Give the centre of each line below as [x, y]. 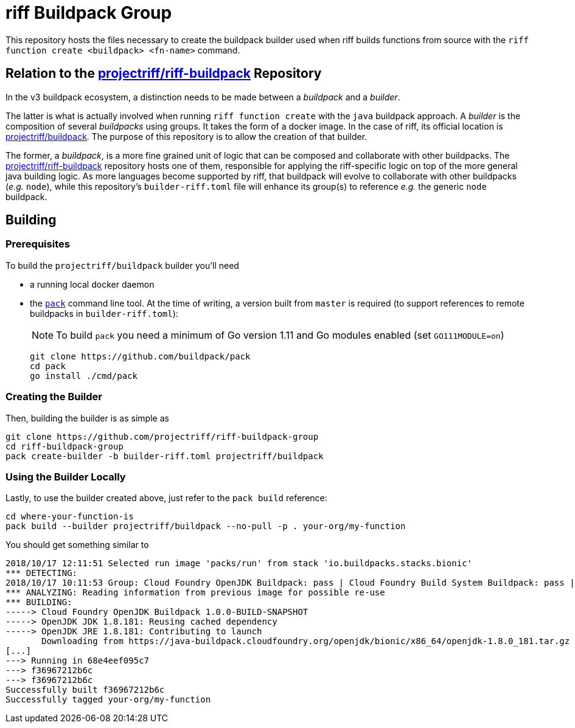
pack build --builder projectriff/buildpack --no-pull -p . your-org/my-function [206, 526]
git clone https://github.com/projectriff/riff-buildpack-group [162, 436]
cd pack [48, 366]
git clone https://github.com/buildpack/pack [140, 356]
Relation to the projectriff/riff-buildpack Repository [164, 74]
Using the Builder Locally [66, 477]
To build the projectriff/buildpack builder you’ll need [122, 265]
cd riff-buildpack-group [64, 446]
